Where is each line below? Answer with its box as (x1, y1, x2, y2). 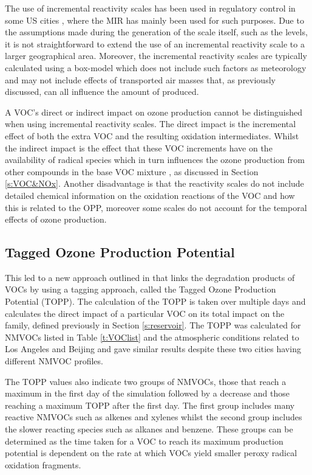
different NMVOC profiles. (5, 355, 103, 367)
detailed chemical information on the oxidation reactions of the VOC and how (5, 189, 295, 201)
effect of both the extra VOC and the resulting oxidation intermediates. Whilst (5, 129, 299, 142)
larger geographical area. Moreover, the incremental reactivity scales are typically (5, 49, 307, 62)
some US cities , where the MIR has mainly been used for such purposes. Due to (5, 13, 304, 26)
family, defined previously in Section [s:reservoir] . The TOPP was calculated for (5, 319, 301, 331)
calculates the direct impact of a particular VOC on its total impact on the (5, 307, 285, 319)
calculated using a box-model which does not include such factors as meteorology (5, 61, 307, 74)
